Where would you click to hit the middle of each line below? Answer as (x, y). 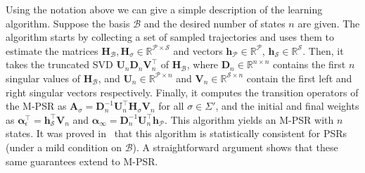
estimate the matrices (52, 50)
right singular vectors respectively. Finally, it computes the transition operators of (182, 92)
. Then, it (323, 50)
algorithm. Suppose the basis (68, 23)
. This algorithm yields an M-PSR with (249, 119)
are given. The (329, 23)
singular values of (43, 78)
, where (203, 64)
